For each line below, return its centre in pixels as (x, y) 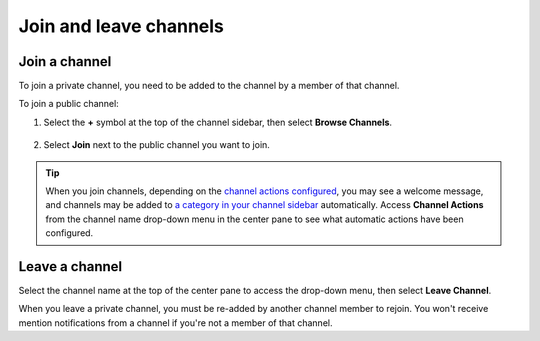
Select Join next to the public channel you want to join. (156, 145)
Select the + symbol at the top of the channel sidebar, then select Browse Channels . (218, 122)
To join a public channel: (68, 104)
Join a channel (65, 61)
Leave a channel (70, 266)
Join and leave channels (121, 26)
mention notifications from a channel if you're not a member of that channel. (175, 322)
